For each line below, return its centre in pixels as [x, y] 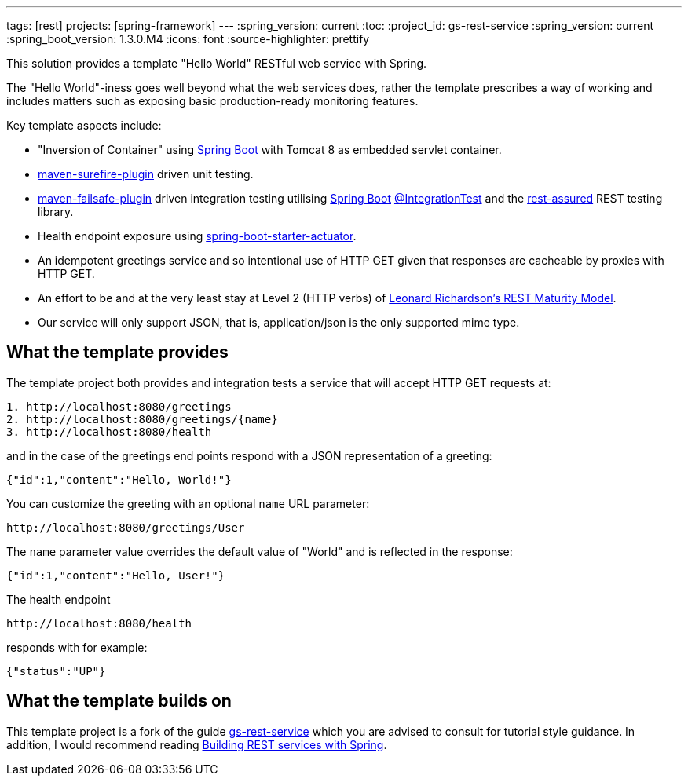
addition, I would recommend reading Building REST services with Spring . [197, 744]
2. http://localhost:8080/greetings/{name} [142, 419]
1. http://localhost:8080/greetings [119, 406]
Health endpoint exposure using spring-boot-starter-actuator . [197, 236]
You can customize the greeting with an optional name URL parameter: [188, 503]
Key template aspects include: [84, 125]
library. [56, 212]
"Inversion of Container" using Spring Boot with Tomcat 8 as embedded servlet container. [270, 150]
